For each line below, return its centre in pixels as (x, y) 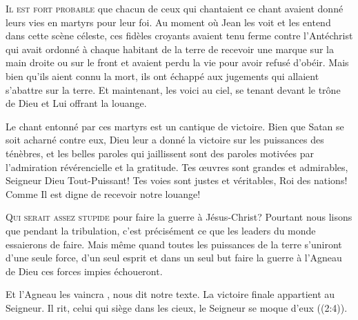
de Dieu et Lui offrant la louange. (76, 103)
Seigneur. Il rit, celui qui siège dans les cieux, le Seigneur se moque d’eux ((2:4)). (177, 307)
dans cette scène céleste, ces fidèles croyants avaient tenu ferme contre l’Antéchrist (179, 36)
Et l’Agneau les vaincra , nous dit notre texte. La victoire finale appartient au (170, 294)
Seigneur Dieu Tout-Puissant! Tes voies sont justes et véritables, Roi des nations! (177, 180)
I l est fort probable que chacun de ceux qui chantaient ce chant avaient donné (175, 8)
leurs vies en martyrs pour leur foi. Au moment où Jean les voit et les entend (168, 22)
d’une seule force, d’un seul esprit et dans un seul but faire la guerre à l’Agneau (174, 258)
